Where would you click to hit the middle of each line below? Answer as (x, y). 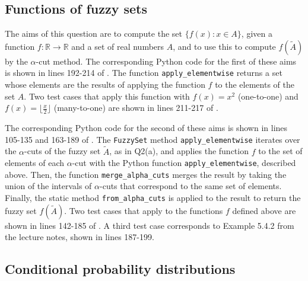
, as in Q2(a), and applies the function (179, 151)
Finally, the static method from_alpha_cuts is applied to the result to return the (153, 198)
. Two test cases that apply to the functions (144, 210)
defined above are (264, 210)
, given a (257, 33)
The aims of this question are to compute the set (93, 33)
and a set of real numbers (118, 46)
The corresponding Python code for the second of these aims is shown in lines (146, 128)
